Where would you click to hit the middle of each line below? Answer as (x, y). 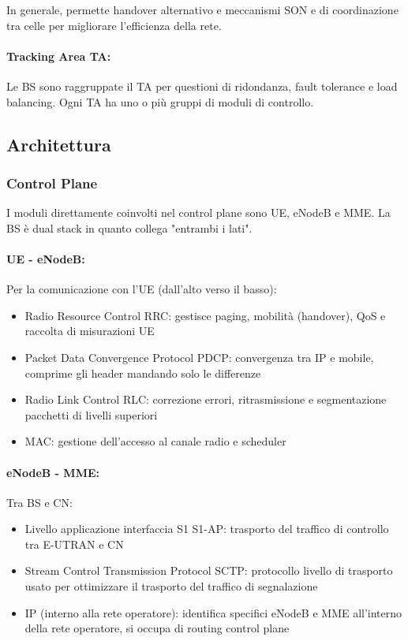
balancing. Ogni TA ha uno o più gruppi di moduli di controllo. (160, 101)
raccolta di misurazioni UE (90, 331)
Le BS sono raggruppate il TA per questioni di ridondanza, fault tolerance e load (202, 86)
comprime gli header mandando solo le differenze (143, 373)
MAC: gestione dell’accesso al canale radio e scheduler (155, 441)
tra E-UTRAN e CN (74, 544)
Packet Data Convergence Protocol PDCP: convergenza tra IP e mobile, (199, 357)
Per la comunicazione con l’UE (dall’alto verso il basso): (142, 289)
